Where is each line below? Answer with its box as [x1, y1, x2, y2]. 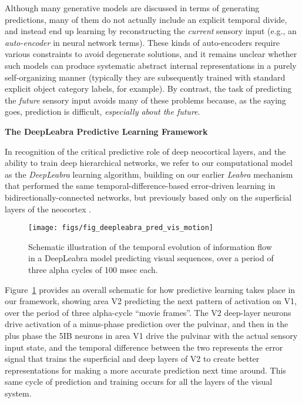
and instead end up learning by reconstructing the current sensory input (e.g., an [5, 25, 297, 37]
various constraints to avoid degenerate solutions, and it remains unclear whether [5, 48, 297, 60]
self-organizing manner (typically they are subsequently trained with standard [5, 71, 286, 83]
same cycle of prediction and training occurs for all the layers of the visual [5, 375, 273, 388]
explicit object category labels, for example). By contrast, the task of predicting [5, 82, 292, 95]
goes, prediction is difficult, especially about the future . [5, 105, 200, 118]
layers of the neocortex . [5, 202, 92, 215]
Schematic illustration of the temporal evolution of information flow [28, 240, 272, 252]
